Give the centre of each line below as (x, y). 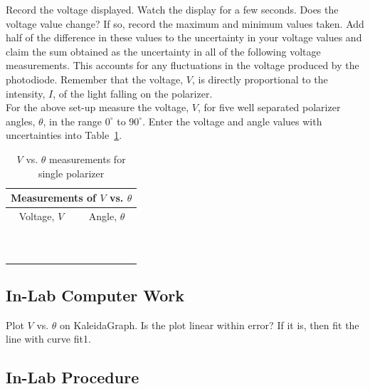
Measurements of (54, 198)
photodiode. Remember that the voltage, (95, 79)
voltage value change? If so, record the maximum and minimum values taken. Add (185, 23)
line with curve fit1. (48, 339)
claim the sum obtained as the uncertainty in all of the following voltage (163, 51)
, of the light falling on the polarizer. (133, 93)
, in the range (73, 121)
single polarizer (71, 173)
